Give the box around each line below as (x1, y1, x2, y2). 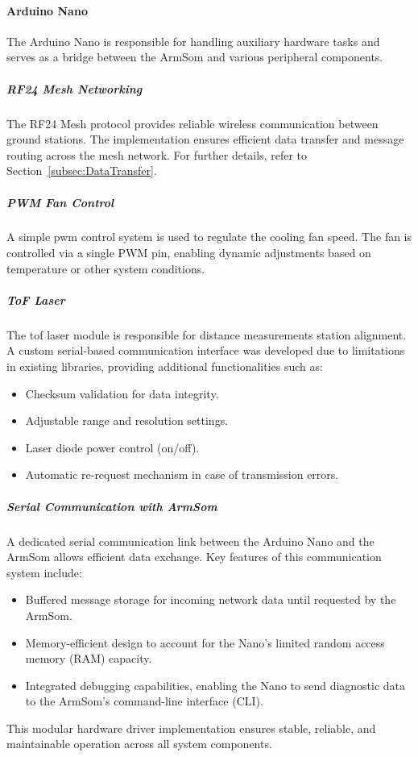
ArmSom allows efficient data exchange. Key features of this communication (6, 548, 382, 565)
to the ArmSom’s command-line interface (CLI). (25, 693, 263, 709)
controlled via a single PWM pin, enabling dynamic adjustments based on (6, 244, 371, 261)
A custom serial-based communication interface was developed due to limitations (6, 342, 405, 359)
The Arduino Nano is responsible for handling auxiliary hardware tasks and (6, 32, 380, 49)
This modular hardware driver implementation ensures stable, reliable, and (6, 719, 376, 736)
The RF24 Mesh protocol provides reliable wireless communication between (6, 114, 379, 131)
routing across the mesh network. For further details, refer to (6, 146, 307, 163)
